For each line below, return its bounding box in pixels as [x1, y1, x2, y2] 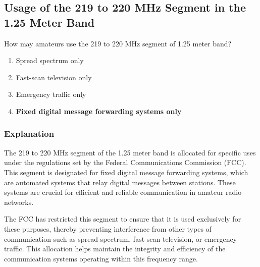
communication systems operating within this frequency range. [4, 253, 198, 263]
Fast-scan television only [16, 72, 92, 82]
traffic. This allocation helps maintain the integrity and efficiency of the [4, 243, 226, 254]
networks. [4, 196, 34, 207]
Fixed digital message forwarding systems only [16, 105, 182, 116]
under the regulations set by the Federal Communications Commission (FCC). [4, 157, 246, 168]
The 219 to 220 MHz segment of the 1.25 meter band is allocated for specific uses [4, 147, 256, 157]
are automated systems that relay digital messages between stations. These [4, 177, 236, 187]
